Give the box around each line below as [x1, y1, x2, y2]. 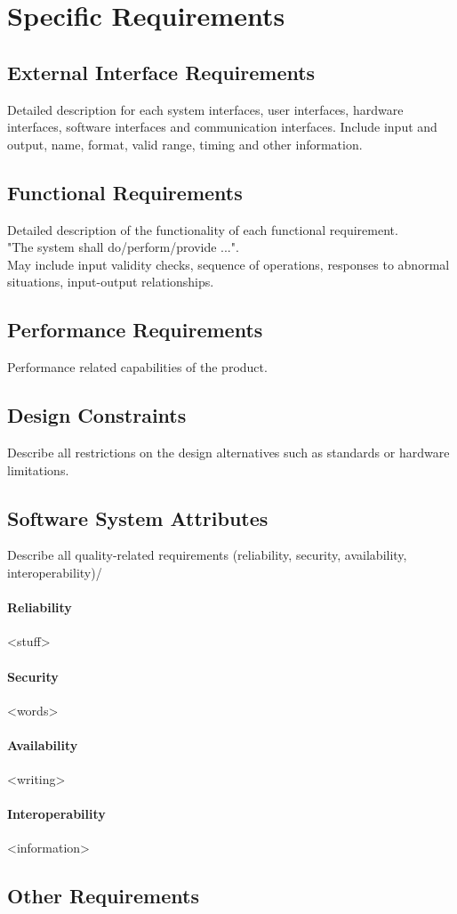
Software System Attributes [7, 504, 269, 531]
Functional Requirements [7, 178, 243, 206]
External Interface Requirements [7, 58, 316, 85]
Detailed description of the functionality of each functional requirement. [7, 220, 398, 239]
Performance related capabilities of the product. [7, 358, 268, 376]
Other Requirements [7, 882, 199, 910]
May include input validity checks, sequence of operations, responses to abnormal [7, 255, 450, 273]
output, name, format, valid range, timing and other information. [7, 134, 363, 153]
